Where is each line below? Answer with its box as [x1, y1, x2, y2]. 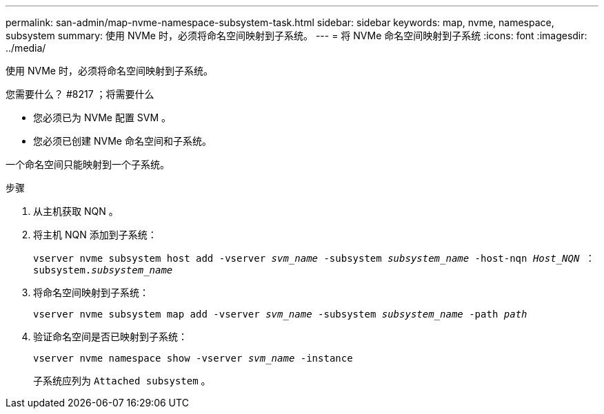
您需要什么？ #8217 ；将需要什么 [6, 88, 154, 100]
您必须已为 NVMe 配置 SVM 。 [33, 112, 172, 123]
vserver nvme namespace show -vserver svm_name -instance [33, 353, 353, 364]
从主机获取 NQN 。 [33, 205, 119, 217]
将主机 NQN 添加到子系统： [33, 229, 157, 240]
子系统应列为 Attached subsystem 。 [33, 375, 211, 386]
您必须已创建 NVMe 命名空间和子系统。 [33, 135, 212, 147]
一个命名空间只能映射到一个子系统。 [6, 158, 170, 170]
